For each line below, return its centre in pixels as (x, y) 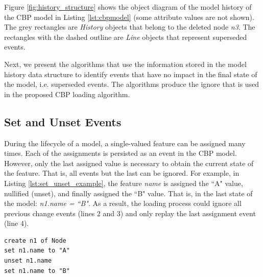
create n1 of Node (35, 240)
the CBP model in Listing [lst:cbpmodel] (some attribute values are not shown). (129, 17)
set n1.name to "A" (37, 251)
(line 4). (17, 223)
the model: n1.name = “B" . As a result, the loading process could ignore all (123, 203)
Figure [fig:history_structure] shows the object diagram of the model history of (128, 7)
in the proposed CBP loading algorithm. (67, 94)
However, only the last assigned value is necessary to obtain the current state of (129, 163)
